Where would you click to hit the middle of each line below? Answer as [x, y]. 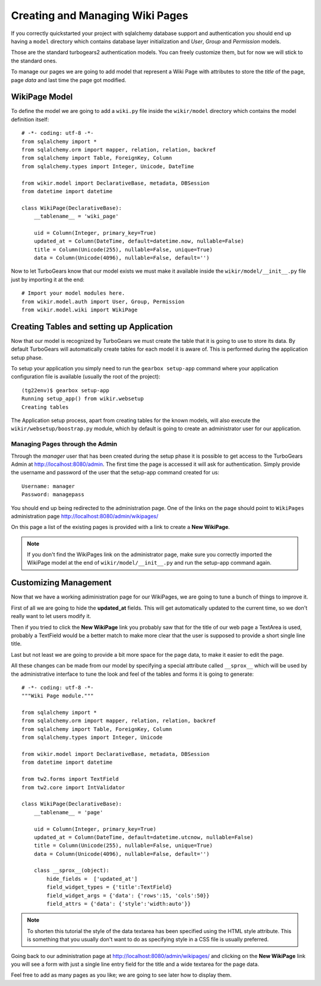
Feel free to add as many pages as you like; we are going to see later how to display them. [121, 975]
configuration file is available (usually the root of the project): [86, 377]
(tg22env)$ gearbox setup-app [66, 390]
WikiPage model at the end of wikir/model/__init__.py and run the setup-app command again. [149, 563]
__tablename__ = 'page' [68, 812]
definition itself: [30, 119]
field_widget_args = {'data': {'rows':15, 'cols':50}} [128, 895]
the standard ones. [34, 61]
